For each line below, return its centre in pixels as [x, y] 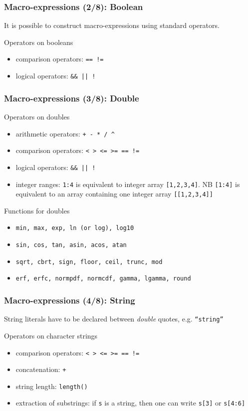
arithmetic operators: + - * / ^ [65, 133]
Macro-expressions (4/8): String [70, 300]
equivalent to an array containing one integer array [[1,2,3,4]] [114, 194]
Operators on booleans [39, 42]
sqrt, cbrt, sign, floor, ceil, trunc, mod [89, 262]
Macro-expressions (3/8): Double [72, 98]
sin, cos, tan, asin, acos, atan [71, 245]
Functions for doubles [37, 210]
